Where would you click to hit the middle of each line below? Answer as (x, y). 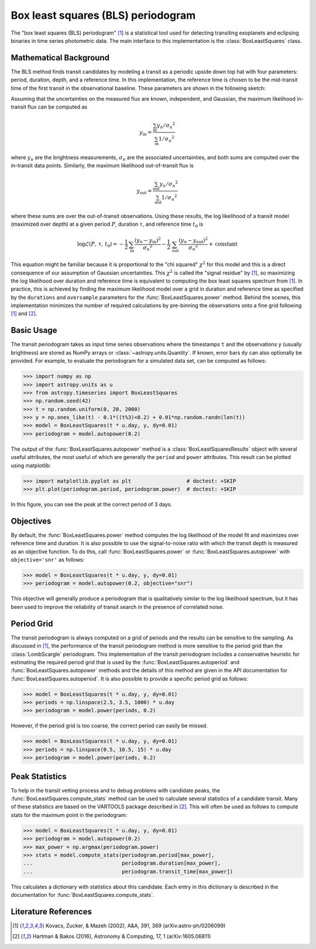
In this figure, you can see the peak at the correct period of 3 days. (92, 504)
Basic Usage (34, 330)
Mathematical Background (60, 58)
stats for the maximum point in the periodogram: (69, 815)
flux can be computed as (57, 107)
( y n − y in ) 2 (148, 241)
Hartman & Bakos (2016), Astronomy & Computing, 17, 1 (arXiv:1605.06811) (122, 936)
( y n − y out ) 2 (193, 241)
